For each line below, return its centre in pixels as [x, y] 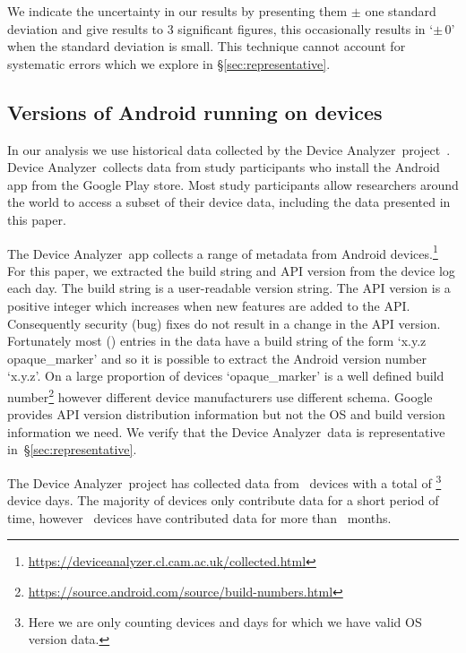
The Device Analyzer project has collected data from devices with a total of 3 [224, 481]
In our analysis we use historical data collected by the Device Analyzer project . [229, 149]
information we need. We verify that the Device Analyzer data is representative [226, 431]
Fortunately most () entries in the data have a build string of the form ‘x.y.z [217, 341]
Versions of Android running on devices [195, 112]
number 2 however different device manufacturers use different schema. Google [220, 395]
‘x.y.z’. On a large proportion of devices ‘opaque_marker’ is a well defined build [226, 376]
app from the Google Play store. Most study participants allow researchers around [233, 184]
